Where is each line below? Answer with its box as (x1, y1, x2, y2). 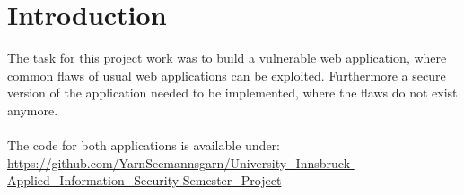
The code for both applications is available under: (7, 136, 280, 155)
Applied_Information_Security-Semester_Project (7, 171, 282, 190)
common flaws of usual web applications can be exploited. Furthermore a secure (7, 65, 446, 84)
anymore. (7, 100, 58, 119)
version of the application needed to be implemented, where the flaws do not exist (7, 83, 458, 102)
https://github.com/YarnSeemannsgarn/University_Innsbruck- (7, 153, 355, 172)
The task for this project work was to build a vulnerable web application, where (7, 48, 447, 67)
